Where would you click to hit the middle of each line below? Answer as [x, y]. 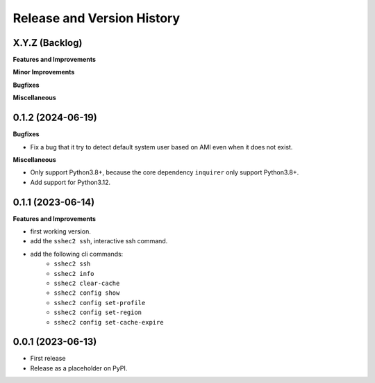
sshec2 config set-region [98, 312]
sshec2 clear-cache [87, 283]
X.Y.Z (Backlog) [48, 43]
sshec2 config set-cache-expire [109, 322]
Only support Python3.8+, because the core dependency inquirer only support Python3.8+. [165, 172]
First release [48, 359]
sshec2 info [74, 274]
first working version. [61, 231]
